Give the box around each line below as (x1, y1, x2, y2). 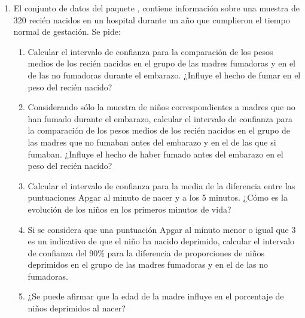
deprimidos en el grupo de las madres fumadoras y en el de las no (28, 258, 269, 271)
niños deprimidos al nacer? (28, 302, 126, 314)
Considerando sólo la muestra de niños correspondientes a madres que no (28, 101, 295, 113)
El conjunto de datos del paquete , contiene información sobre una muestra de (13, 2, 300, 14)
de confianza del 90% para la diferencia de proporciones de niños (28, 246, 265, 259)
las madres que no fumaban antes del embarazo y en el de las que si (28, 135, 276, 148)
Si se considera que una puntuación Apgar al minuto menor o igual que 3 (28, 223, 296, 235)
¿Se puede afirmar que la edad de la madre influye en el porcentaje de (28, 290, 284, 302)
